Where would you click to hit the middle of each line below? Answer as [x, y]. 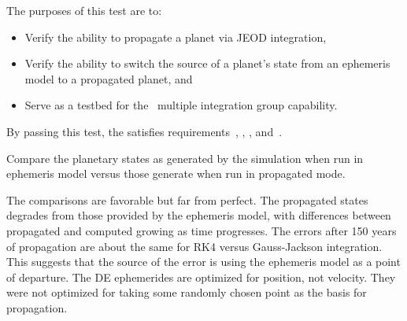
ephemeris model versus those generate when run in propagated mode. [176, 173]
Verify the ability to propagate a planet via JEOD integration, [176, 37]
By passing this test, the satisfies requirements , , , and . [144, 131]
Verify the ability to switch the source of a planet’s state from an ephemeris [207, 63]
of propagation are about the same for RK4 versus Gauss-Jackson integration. [194, 246]
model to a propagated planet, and [109, 78]
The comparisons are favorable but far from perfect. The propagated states [187, 199]
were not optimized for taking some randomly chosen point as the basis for [187, 292]
